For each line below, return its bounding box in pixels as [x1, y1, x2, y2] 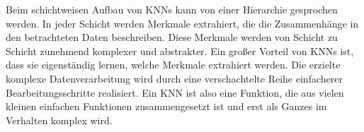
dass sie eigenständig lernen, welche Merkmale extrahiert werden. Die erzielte [6, 57, 341, 72]
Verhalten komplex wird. [6, 112, 113, 127]
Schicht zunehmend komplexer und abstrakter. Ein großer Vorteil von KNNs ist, [6, 43, 354, 58]
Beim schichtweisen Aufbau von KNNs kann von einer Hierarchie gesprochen [6, 2, 338, 16]
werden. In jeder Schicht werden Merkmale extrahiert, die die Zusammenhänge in [6, 16, 359, 30]
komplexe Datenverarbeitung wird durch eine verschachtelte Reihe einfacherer [6, 71, 343, 85]
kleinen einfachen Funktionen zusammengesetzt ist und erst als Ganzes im [6, 99, 327, 114]
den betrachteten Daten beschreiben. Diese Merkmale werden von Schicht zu [6, 30, 338, 44]
